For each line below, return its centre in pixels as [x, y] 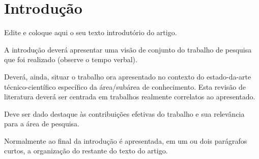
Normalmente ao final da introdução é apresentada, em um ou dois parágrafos [126, 140]
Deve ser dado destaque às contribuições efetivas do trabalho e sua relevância [124, 113]
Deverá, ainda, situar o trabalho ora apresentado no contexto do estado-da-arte [128, 76]
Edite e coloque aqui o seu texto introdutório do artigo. [91, 32]
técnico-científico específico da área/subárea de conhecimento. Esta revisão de [125, 86]
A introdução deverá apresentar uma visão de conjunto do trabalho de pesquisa [128, 49]
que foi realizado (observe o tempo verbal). [71, 59]
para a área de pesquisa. [42, 124]
